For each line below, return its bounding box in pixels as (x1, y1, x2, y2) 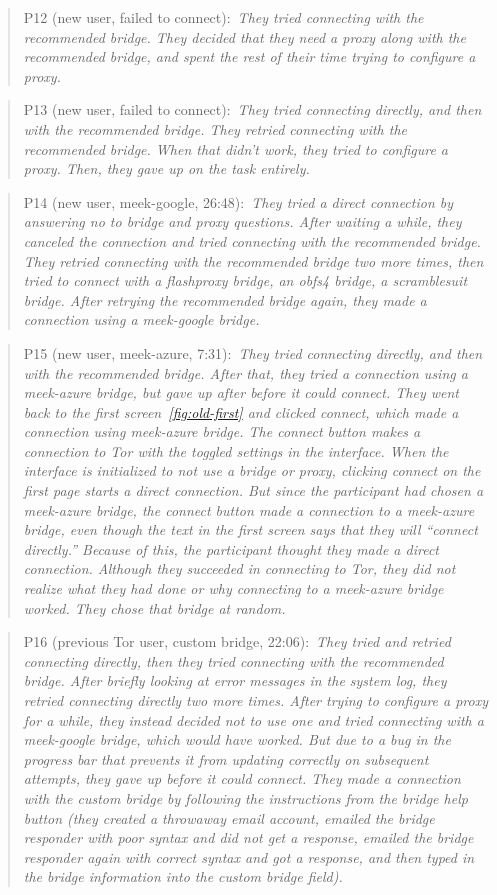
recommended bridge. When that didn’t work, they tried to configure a (23, 138, 449, 159)
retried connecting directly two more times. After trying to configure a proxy (23, 690, 489, 710)
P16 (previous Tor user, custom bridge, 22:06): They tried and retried (23, 631, 451, 652)
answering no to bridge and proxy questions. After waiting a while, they (23, 211, 462, 232)
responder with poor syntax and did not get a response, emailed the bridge (23, 827, 474, 848)
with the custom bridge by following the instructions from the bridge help (23, 787, 468, 808)
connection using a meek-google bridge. (23, 309, 260, 330)
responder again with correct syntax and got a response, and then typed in (23, 846, 475, 867)
